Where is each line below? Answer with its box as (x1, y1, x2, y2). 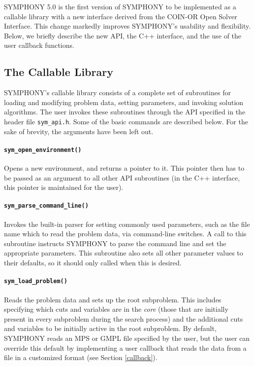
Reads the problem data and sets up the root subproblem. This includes (4, 294, 222, 304)
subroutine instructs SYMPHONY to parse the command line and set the (4, 238, 226, 248)
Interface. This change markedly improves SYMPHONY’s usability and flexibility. (4, 21, 251, 31)
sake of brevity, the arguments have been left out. (4, 126, 154, 136)
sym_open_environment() (4, 146, 82, 153)
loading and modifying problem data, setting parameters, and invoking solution (4, 97, 244, 107)
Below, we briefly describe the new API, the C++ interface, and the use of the (4, 30, 242, 40)
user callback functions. (4, 40, 74, 50)
